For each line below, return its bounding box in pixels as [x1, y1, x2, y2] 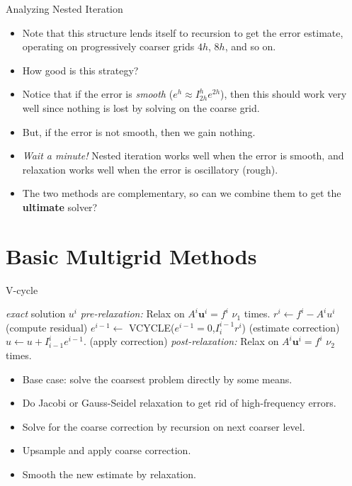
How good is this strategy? [22, 62, 139, 77]
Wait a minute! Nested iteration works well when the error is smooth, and [22, 148, 344, 163]
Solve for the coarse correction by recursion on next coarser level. [22, 419, 305, 434]
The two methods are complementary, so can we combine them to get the [22, 186, 341, 200]
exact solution [6, 306, 66, 321]
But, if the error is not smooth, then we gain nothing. [22, 124, 256, 139]
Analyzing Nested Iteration [6, 1, 123, 16]
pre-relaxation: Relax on [80, 306, 185, 321]
